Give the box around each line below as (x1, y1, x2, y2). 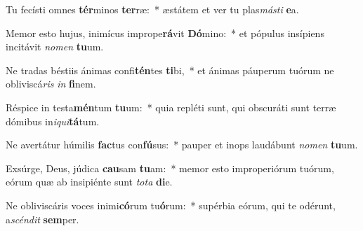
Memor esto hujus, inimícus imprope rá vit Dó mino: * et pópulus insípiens (6, 25, 324, 40)
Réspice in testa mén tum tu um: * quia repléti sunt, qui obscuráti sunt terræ (6, 99, 336, 114)
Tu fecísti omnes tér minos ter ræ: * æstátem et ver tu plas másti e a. (6, 2, 299, 16)
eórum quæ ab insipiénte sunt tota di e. (6, 174, 173, 189)
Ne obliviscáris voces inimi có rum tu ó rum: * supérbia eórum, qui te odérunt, (6, 197, 336, 212)
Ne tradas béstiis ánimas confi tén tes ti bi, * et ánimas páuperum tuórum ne (6, 62, 334, 77)
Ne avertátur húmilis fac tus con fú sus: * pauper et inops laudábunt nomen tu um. (6, 137, 358, 152)
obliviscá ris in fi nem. (6, 76, 96, 91)
